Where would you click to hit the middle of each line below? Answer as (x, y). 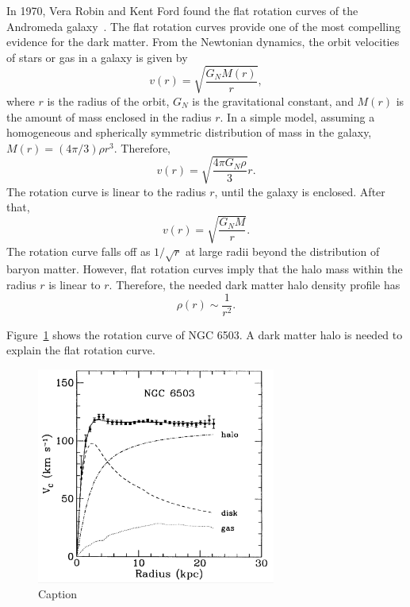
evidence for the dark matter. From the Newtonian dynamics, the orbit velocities (203, 42)
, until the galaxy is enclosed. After (300, 191)
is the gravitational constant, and (273, 101)
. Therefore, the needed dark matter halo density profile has (255, 284)
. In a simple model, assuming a (297, 116)
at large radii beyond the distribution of (282, 251)
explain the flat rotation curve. (81, 350)
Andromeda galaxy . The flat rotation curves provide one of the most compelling (203, 26)
